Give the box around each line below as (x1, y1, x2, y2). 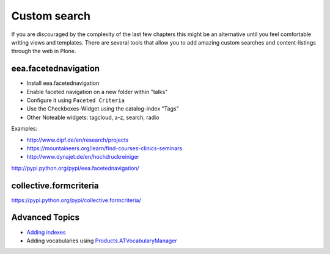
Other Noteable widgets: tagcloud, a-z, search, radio (26, 114, 159, 121)
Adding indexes (26, 228, 66, 236)
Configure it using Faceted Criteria (26, 96, 125, 104)
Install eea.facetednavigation (26, 79, 100, 87)
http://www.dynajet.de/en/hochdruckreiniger (26, 153, 140, 161)
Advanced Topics (11, 212, 79, 223)
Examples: (11, 125, 38, 132)
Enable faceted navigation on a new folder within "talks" (26, 88, 168, 95)
